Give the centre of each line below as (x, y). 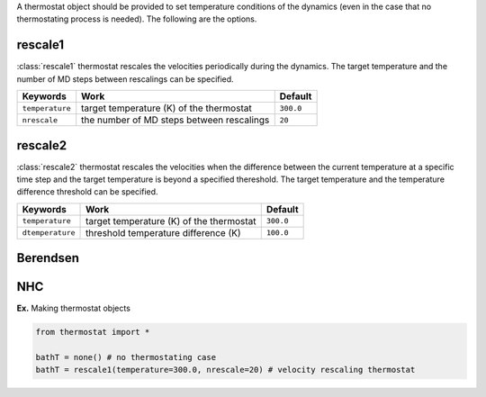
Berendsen (48, 258)
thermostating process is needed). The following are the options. (137, 19)
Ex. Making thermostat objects (73, 308)
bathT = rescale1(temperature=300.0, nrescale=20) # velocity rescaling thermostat (225, 370)
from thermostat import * (93, 332)
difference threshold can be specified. (87, 192)
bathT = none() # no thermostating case (126, 357)
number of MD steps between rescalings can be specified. (125, 79)
